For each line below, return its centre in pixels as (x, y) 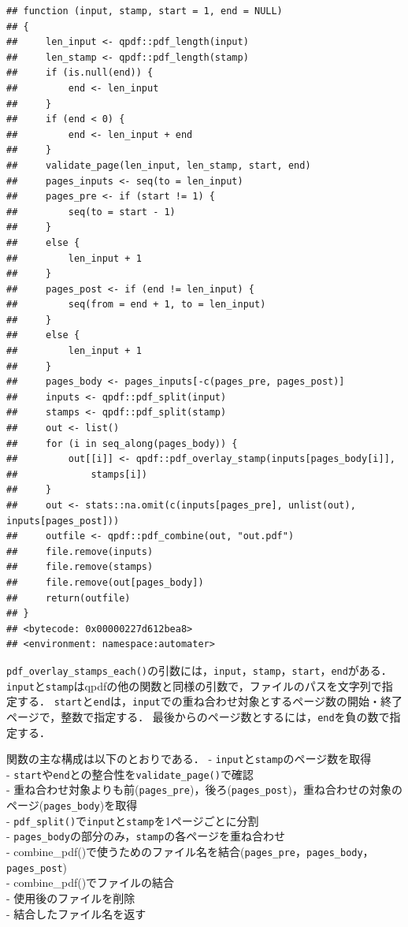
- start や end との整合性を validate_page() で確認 (130, 774)
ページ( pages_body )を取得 (72, 805)
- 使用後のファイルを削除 (71, 898)
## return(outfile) (69, 598)
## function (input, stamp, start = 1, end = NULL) (145, 11)
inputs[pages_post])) (63, 521)
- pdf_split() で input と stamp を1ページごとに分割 (133, 820)
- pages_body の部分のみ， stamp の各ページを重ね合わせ (146, 836)
